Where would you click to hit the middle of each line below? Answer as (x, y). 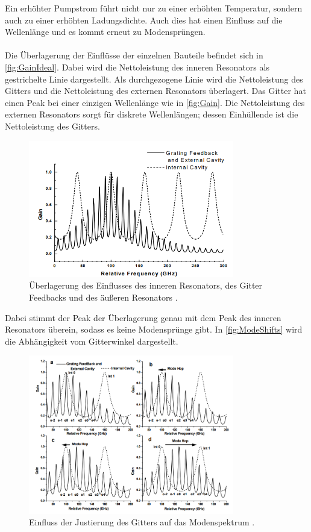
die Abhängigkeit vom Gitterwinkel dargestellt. (92, 341)
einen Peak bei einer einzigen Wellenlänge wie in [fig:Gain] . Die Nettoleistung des (155, 102)
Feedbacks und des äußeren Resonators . (103, 297)
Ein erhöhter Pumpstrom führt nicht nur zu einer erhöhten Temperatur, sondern (154, 8)
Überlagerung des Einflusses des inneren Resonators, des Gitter (146, 285)
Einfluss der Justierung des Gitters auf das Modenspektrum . (142, 522)
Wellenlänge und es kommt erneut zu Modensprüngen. (105, 32)
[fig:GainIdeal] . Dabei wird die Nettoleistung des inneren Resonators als (137, 67)
